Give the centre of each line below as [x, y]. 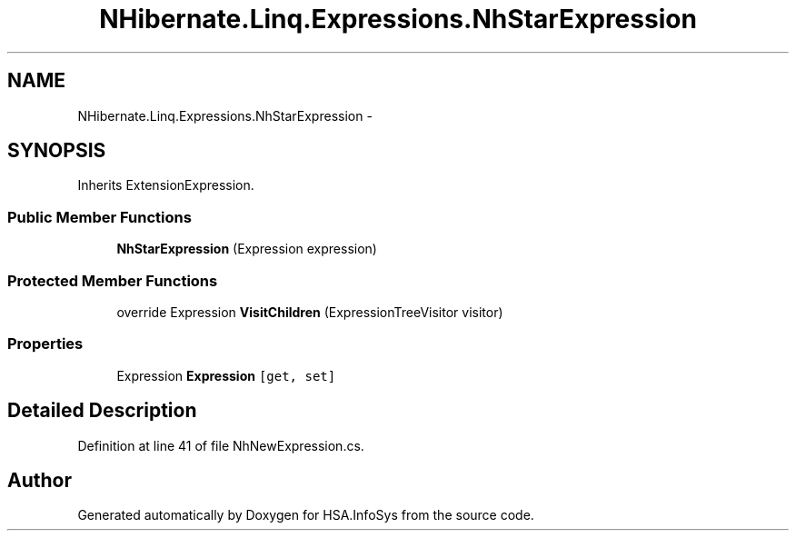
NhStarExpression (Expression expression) [247, 249]
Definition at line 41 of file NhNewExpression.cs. [221, 445]
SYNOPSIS [57, 151]
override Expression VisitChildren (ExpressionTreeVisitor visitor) [310, 312]
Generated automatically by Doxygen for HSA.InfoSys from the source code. [306, 515]
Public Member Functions [99, 217]
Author [40, 480]
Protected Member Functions [113, 280]
